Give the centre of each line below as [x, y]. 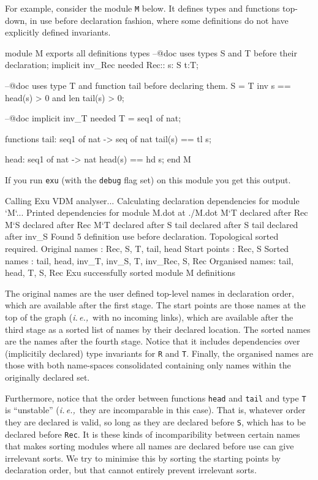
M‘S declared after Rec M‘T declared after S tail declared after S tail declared [152, 224]
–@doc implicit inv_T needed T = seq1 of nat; [93, 118]
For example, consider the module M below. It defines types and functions [142, 8]
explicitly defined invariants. [58, 32]
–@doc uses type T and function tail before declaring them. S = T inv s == [148, 86]
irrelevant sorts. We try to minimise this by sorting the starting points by [143, 458]
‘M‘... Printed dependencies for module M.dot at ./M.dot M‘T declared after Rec [157, 212]
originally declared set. [47, 377]
